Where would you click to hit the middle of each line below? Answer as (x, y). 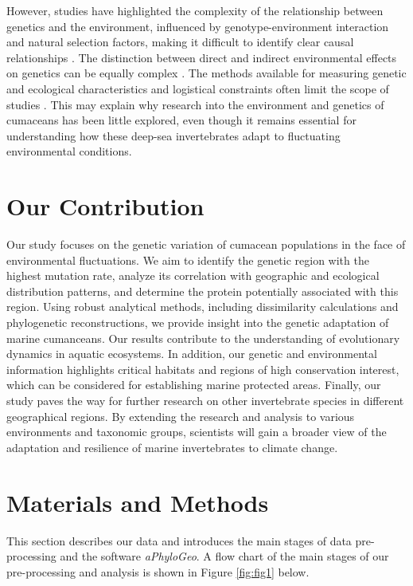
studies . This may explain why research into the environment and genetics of (195, 104)
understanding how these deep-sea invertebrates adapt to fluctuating (173, 135)
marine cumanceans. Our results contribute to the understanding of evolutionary (203, 338)
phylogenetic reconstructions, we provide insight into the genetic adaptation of (198, 322)
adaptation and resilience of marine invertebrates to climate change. (172, 447)
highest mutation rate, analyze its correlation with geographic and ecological (193, 275)
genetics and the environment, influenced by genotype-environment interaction (198, 26)
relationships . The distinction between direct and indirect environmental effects (202, 57)
